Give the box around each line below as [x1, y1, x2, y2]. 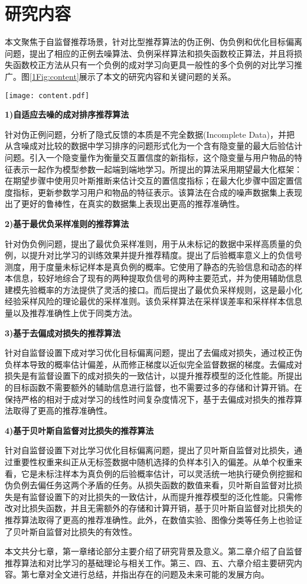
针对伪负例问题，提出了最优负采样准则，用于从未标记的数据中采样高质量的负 [5, 237, 302, 249]
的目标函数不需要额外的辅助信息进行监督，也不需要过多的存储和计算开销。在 [5, 381, 302, 394]
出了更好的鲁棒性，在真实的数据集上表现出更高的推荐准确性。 [5, 197, 244, 210]
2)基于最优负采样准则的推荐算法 [5, 217, 129, 229]
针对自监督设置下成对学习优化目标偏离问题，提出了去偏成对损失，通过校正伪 [5, 346, 302, 359]
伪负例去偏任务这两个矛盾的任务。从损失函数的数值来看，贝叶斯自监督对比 [5, 479, 294, 491]
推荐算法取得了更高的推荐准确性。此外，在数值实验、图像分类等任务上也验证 [5, 513, 302, 525]
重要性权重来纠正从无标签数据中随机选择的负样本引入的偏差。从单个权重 [12, 456, 294, 468]
